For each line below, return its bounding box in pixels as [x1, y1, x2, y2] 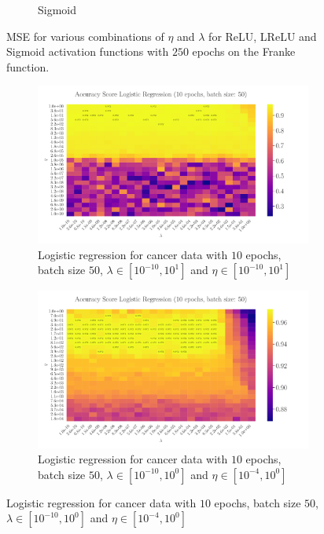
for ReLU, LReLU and [208, 27, 317, 44]
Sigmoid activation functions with [6, 43, 169, 60]
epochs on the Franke [192, 43, 296, 60]
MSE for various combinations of [6, 27, 164, 44]
